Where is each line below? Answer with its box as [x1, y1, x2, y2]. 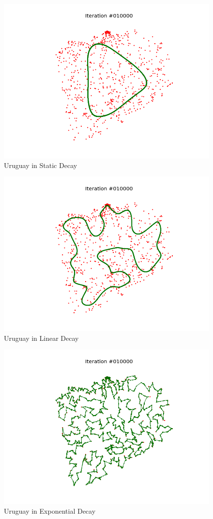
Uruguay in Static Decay [4, 160, 77, 170]
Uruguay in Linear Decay [4, 333, 79, 343]
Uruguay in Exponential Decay [4, 505, 96, 516]
